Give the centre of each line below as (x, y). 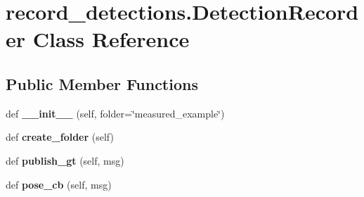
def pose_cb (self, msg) (59, 184)
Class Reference (111, 39)
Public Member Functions (102, 83)
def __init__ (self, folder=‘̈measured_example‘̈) (115, 113)
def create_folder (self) (60, 137)
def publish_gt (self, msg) (65, 160)
